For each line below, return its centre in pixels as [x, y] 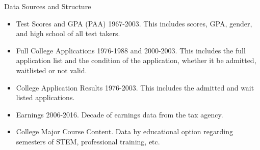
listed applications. [45, 97]
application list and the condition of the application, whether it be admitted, [136, 60]
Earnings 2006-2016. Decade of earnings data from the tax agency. [120, 114]
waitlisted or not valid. [51, 70]
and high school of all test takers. [68, 33]
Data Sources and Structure [48, 6]
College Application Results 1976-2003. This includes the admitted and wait [135, 87]
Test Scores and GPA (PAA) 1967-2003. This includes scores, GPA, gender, [134, 23]
